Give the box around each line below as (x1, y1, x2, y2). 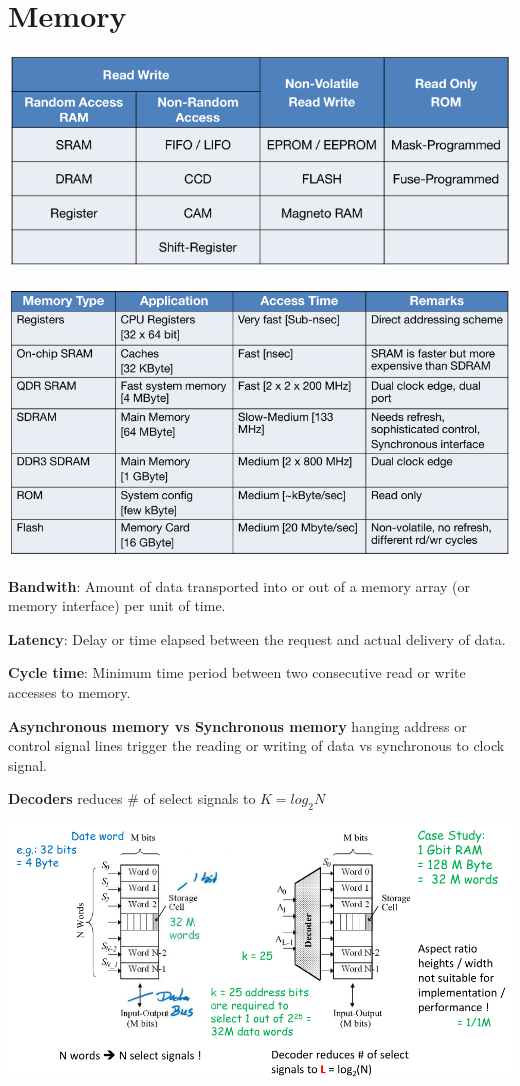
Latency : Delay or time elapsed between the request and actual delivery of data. (8, 628, 506, 649)
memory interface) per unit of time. (8, 595, 226, 616)
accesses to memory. (8, 682, 131, 703)
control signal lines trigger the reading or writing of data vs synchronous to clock (8, 735, 505, 756)
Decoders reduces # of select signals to (8, 788, 256, 809)
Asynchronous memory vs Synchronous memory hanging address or (8, 715, 467, 736)
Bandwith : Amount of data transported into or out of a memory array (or (8, 575, 471, 596)
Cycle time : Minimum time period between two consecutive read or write (8, 662, 466, 683)
